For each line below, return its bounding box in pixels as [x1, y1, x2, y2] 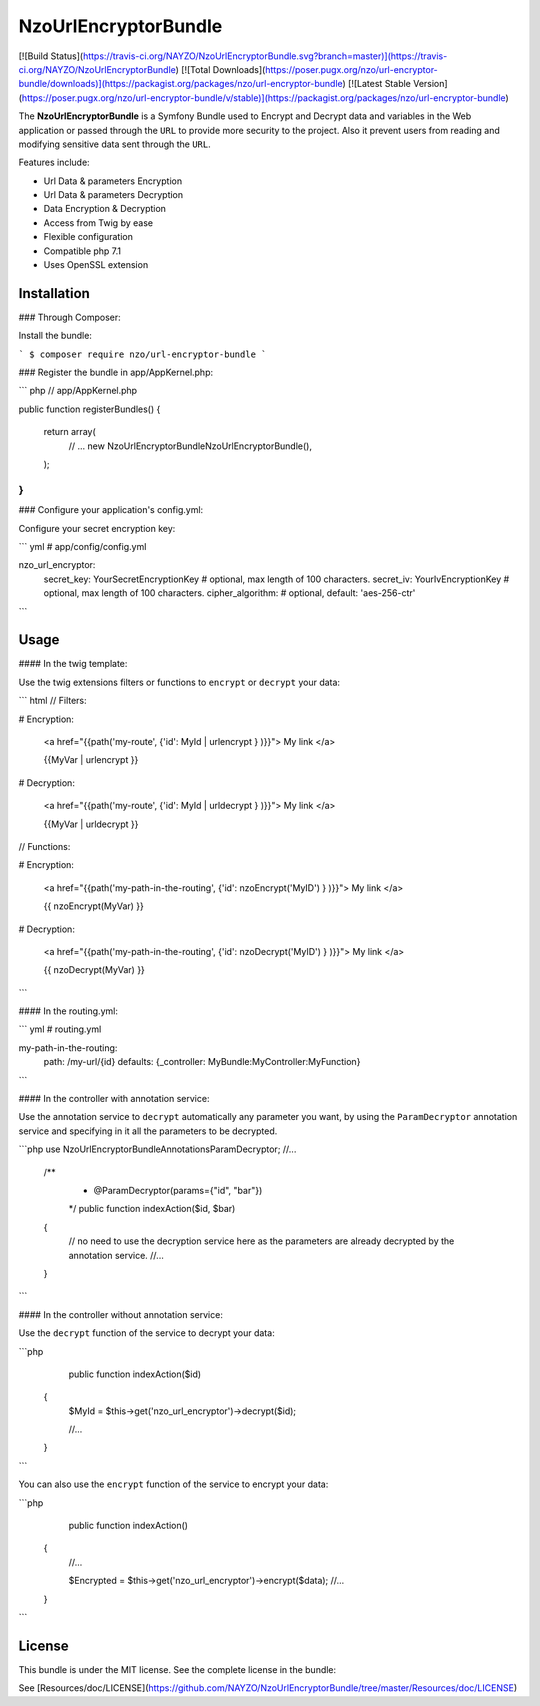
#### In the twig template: [18, 658, 128, 670]
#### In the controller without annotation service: [18, 1308, 224, 1320]
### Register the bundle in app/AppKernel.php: [18, 366, 214, 379]
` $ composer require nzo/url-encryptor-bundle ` [18, 348, 267, 360]
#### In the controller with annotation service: [18, 1093, 210, 1105]
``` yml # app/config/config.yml [18, 540, 147, 552]
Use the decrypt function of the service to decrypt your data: [18, 1327, 275, 1339]
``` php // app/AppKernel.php [18, 385, 138, 397]
